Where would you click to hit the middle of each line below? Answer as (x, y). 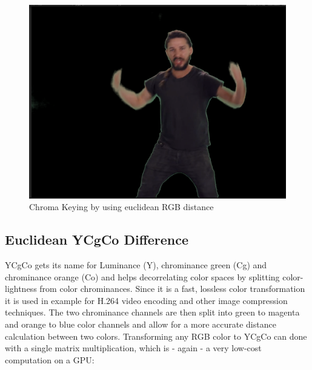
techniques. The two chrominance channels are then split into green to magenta (152, 312)
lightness (21, 289)
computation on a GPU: (50, 359)
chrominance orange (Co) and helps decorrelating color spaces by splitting (142, 276)
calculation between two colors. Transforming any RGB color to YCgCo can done (156, 336)
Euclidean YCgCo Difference (97, 240)
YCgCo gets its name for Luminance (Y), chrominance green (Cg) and (136, 265)
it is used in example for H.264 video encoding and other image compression (146, 300)
